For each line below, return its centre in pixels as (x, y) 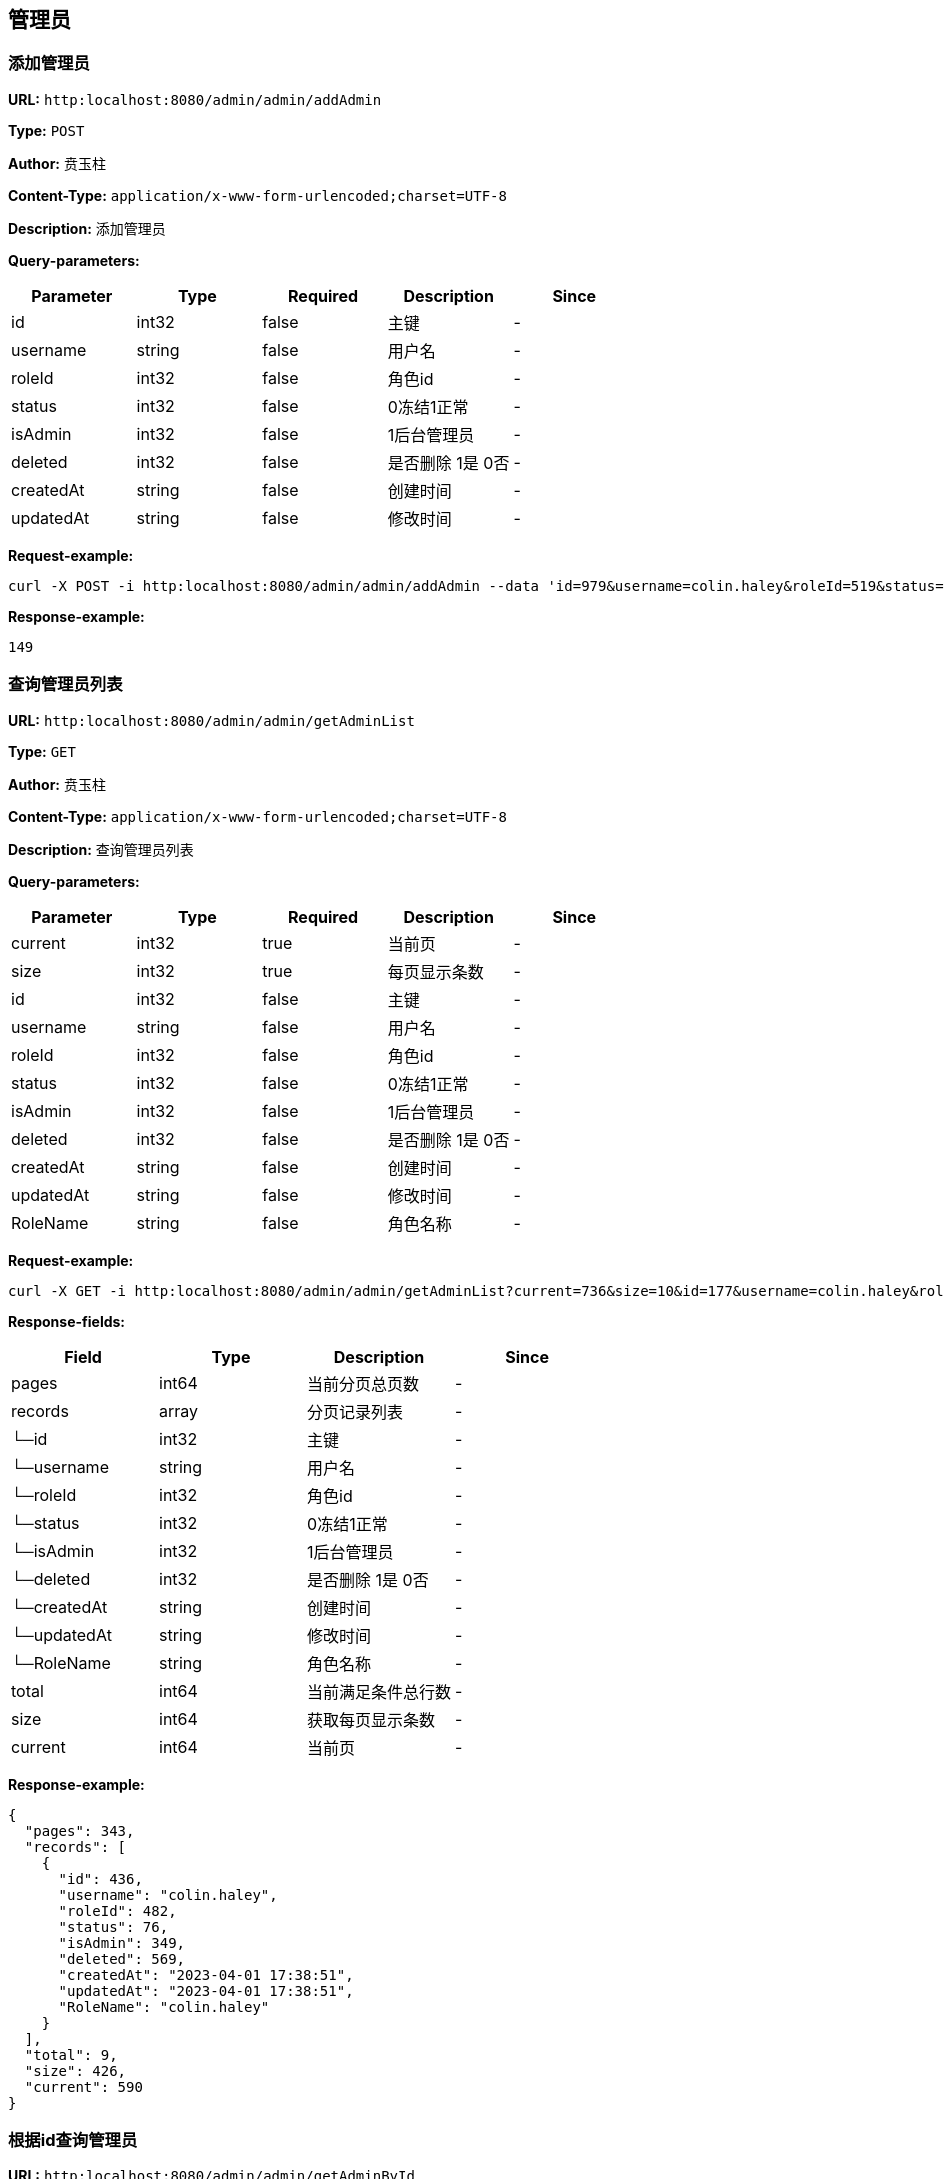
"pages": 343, (79, 1830)
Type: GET (42, 751)
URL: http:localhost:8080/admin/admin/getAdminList (211, 720)
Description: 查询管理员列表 (101, 849)
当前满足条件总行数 (379, 1691)
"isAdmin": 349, (122, 1942)
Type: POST (46, 130)
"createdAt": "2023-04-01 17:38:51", (206, 1974)
